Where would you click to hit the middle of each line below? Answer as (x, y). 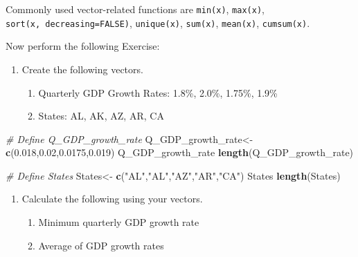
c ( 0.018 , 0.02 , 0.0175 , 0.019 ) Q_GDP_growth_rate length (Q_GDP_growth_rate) (180, 152)
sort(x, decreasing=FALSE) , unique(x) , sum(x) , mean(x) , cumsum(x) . (158, 22)
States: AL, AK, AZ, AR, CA (101, 116)
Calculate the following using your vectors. (112, 199)
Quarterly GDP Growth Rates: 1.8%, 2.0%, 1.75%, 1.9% (158, 92)
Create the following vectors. (82, 69)
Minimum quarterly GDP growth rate (119, 222)
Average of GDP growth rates (101, 245)
